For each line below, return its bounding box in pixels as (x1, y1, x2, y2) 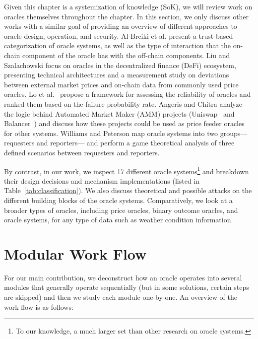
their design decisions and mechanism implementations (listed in (4, 175, 200, 186)
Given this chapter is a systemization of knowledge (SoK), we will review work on (4, 1, 253, 11)
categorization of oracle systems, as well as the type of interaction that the (4, 40, 231, 51)
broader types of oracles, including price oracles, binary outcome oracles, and (4, 204, 238, 215)
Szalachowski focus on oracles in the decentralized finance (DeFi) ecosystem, (4, 60, 236, 70)
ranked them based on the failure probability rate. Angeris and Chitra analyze (4, 98, 242, 109)
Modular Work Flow (4, 243, 147, 264)
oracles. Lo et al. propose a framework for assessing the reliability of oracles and (4, 89, 251, 99)
